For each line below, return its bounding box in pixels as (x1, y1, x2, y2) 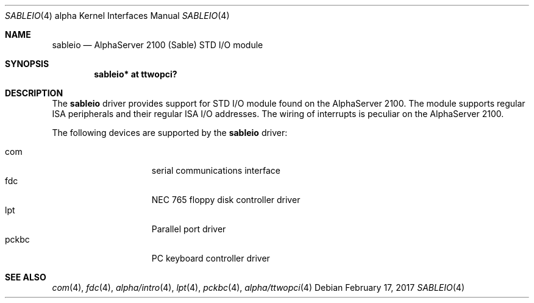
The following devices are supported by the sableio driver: (52, 127, 288, 138)
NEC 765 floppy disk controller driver (151, 194, 301, 205)
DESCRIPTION (5, 88, 63, 98)
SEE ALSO (5, 272, 46, 282)
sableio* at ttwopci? (94, 69, 177, 79)
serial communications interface (151, 165, 280, 176)
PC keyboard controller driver (151, 253, 270, 263)
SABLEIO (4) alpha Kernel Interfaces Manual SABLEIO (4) (5, 10, 230, 21)
